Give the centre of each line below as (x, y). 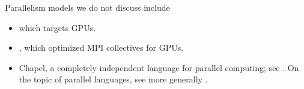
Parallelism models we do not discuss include (87, 7)
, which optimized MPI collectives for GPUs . (101, 47)
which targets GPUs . (57, 27)
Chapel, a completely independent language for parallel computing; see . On (159, 67)
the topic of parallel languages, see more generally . (113, 79)
